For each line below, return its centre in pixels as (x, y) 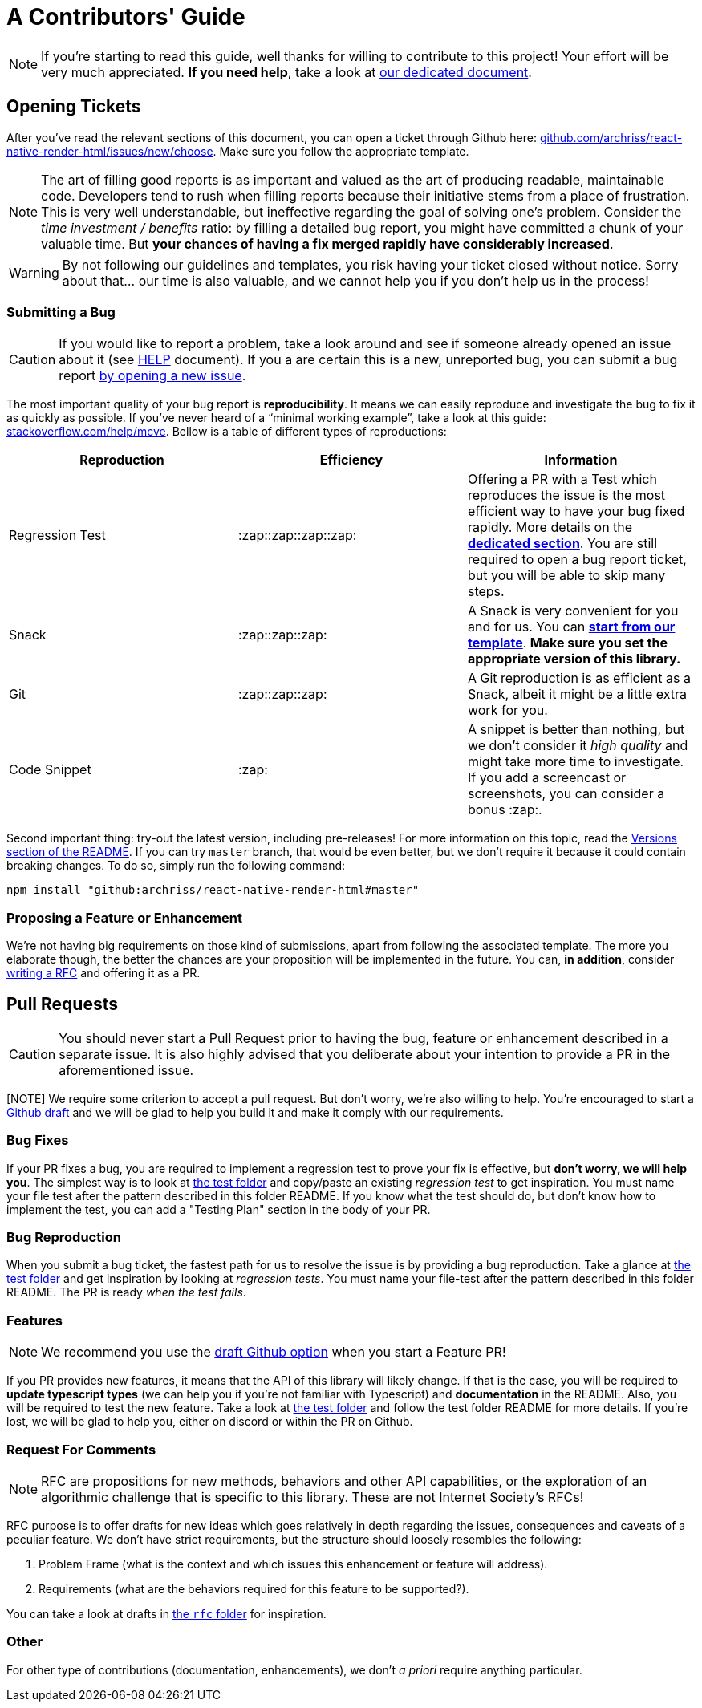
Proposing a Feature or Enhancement (124, 917)
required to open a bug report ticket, (577, 560)
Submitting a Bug (61, 312)
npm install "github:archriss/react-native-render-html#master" (213, 890)
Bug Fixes (38, 1140)
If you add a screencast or (547, 778)
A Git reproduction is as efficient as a (579, 678)
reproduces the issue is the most (566, 495)
